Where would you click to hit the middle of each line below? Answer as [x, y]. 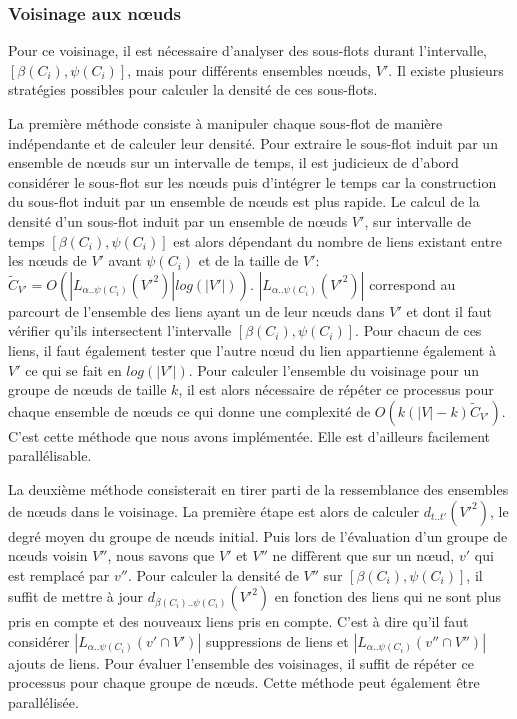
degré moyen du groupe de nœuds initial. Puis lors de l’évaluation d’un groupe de [258, 535]
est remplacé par [59, 574]
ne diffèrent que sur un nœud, [363, 555]
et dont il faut [449, 310]
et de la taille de [248, 260]
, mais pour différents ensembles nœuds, [249, 69]
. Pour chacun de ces [418, 330]
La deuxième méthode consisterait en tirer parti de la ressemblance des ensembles [258, 488]
